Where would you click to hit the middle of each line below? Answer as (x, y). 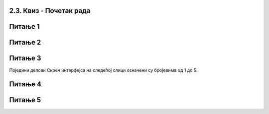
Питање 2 (25, 42)
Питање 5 (25, 100)
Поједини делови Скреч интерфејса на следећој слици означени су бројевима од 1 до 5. (103, 70)
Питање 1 (24, 27)
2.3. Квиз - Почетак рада (50, 11)
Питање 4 (25, 84)
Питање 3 (25, 58)
